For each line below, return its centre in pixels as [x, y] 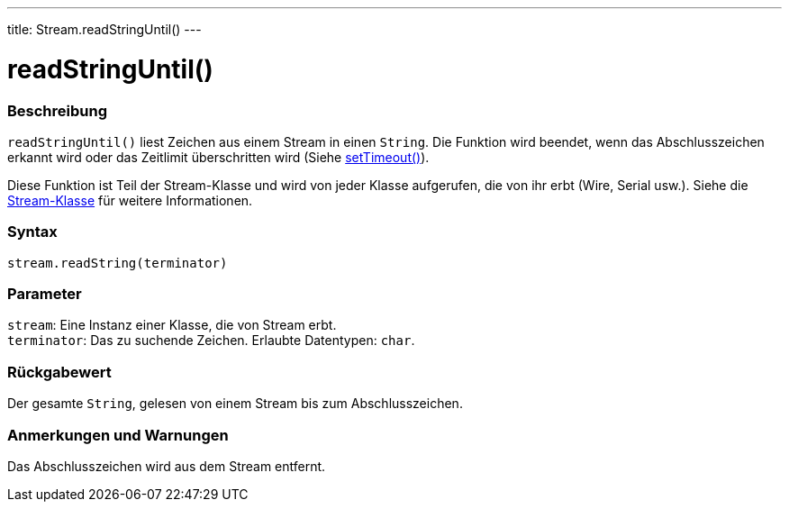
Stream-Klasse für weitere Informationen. [130, 200]
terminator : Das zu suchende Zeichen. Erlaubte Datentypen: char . [211, 341]
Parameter [45, 294]
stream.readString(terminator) [118, 263]
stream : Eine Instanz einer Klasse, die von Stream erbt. [172, 325]
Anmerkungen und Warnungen [118, 435]
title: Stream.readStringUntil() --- [104, 29]
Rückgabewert [59, 372]
